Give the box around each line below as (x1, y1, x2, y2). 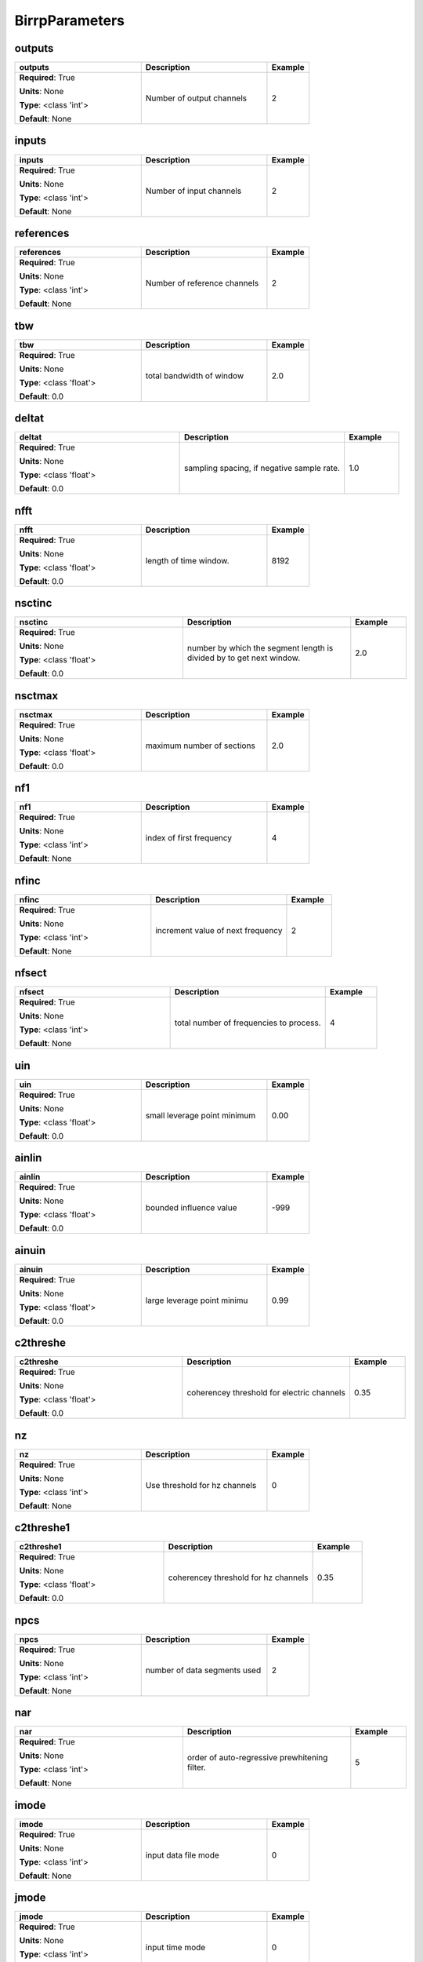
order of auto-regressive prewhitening (186, 1752, 328, 1763)
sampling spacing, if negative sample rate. (184, 463, 341, 474)
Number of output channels (145, 93, 247, 104)
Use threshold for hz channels (145, 1479, 257, 1490)
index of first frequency (145, 833, 233, 844)
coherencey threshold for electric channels (186, 1388, 346, 1399)
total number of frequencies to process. (174, 1017, 321, 1028)
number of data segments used (145, 1665, 262, 1676)
